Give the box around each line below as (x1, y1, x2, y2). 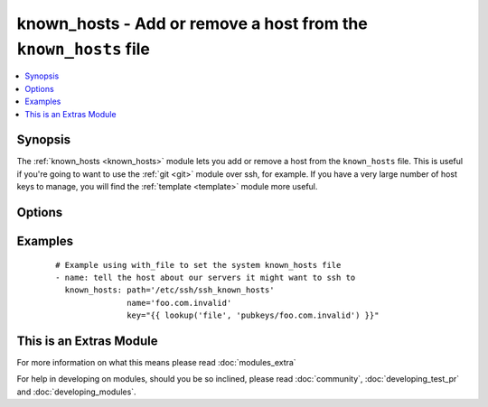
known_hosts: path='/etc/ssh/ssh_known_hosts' (64, 285, 275, 295)
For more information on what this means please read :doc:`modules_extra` (16, 357, 297, 368)
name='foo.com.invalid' (127, 298, 232, 308)
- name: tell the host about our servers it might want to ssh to (55, 273, 356, 283)
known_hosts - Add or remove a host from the (16, 14, 368, 33)
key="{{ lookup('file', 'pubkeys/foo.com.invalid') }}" (127, 310, 380, 320)
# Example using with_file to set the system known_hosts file (55, 260, 342, 270)
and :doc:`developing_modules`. (16, 386, 136, 397)
